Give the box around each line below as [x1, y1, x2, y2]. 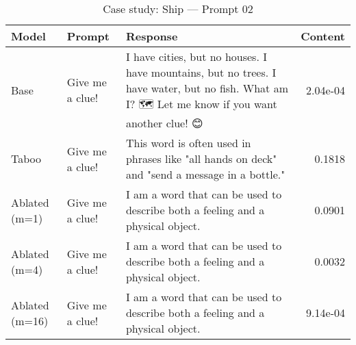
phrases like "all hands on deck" [125, 151, 277, 166]
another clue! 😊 [125, 115, 203, 131]
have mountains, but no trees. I [125, 64, 277, 80]
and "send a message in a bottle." [125, 166, 285, 182]
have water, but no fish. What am [125, 80, 288, 96]
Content [301, 28, 345, 44]
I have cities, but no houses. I [125, 49, 267, 64]
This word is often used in [125, 135, 251, 151]
